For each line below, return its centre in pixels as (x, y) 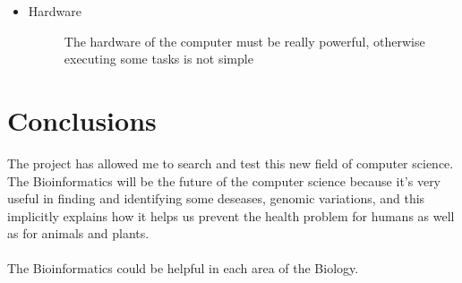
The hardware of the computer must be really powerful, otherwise (244, 41)
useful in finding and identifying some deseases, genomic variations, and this (216, 198)
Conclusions (82, 120)
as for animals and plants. (78, 233)
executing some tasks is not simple (158, 59)
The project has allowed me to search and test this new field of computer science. (231, 163)
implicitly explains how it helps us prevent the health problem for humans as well (231, 215)
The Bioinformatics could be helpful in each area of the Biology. (183, 268)
